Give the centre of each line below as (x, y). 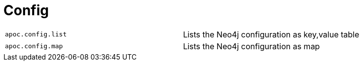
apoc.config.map (34, 46)
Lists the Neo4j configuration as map (252, 46)
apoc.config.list (36, 34)
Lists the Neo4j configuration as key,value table (271, 34)
